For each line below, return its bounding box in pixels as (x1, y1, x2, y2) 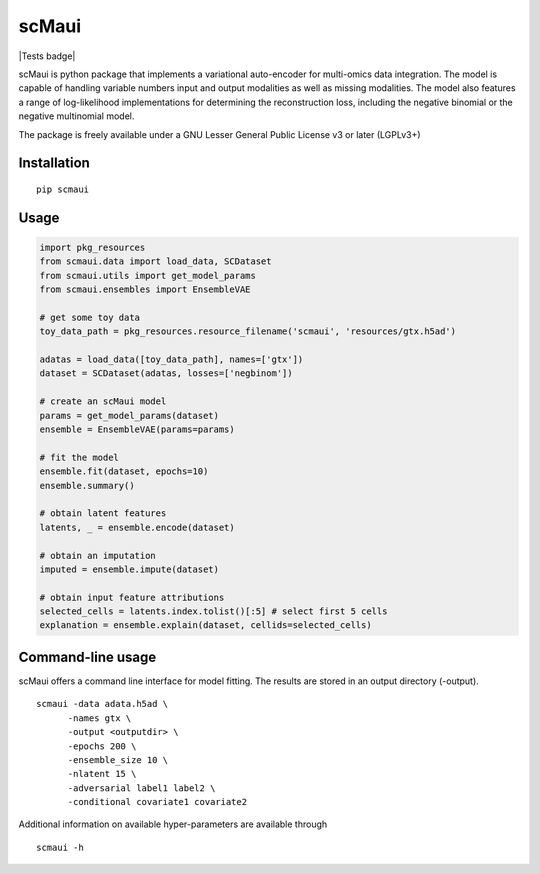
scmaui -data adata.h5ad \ (36, 698, 169, 710)
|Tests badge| (18, 50, 76, 62)
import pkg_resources (39, 241, 146, 253)
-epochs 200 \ (67, 740, 137, 752)
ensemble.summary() (39, 480, 135, 491)
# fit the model (39, 451, 120, 463)
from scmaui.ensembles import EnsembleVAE (39, 284, 251, 295)
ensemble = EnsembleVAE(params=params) (39, 423, 235, 435)
